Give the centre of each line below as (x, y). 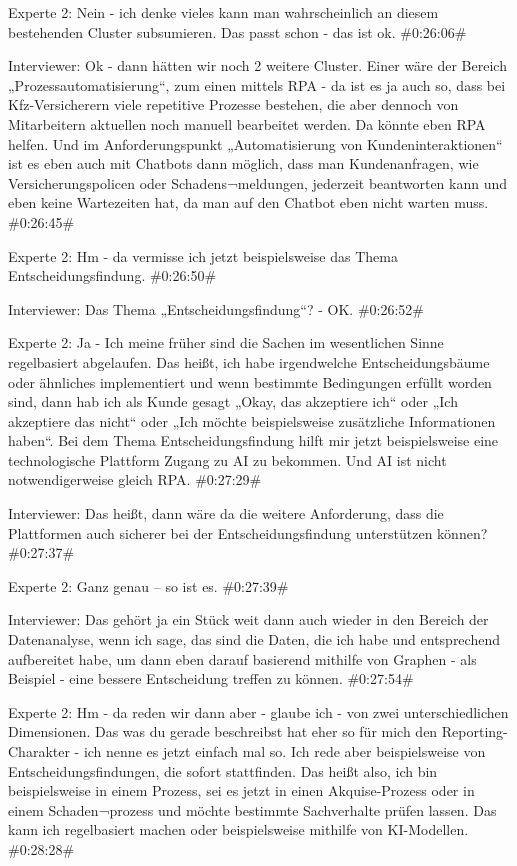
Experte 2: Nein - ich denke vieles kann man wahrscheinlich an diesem (223, 12)
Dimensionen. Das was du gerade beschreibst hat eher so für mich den (223, 731)
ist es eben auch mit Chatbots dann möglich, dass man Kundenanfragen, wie (243, 163)
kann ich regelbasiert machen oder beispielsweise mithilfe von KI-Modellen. (238, 829)
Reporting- (474, 731)
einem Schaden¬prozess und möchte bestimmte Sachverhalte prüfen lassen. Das (252, 809)
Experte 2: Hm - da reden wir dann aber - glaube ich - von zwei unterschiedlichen (258, 711)
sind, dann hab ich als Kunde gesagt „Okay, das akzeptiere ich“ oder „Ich (233, 401)
